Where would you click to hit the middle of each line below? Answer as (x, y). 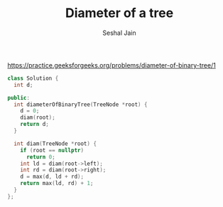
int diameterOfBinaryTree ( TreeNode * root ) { (81, 105)
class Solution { (33, 78)
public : (19, 97)
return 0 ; (40, 157)
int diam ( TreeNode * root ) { (55, 144)
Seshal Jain (119, 33)
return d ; (35, 124)
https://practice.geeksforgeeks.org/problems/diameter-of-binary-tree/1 (112, 65)
